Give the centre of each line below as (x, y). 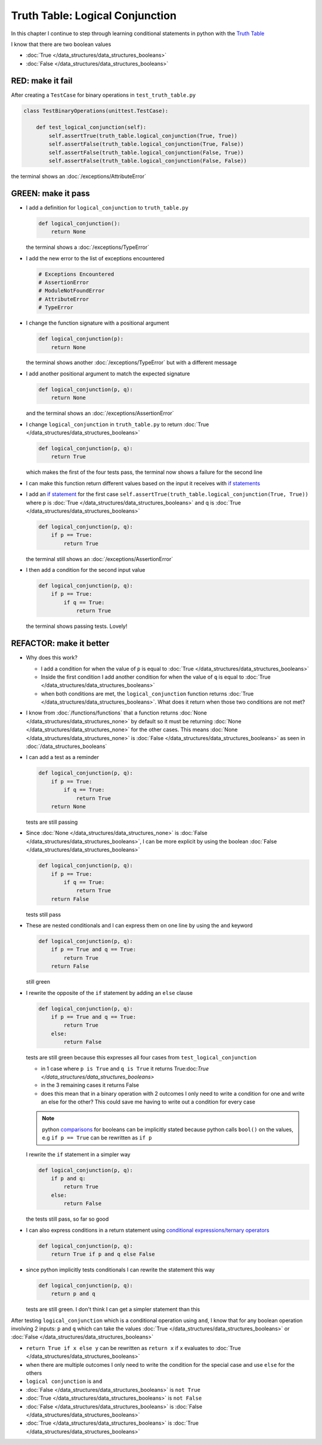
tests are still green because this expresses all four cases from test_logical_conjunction (141, 1058)
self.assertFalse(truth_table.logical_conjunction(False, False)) (148, 161)
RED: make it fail (42, 81)
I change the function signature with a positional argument (97, 323)
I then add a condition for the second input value (86, 570)
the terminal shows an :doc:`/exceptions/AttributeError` (78, 176)
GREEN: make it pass (51, 193)
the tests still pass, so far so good (67, 1219)
